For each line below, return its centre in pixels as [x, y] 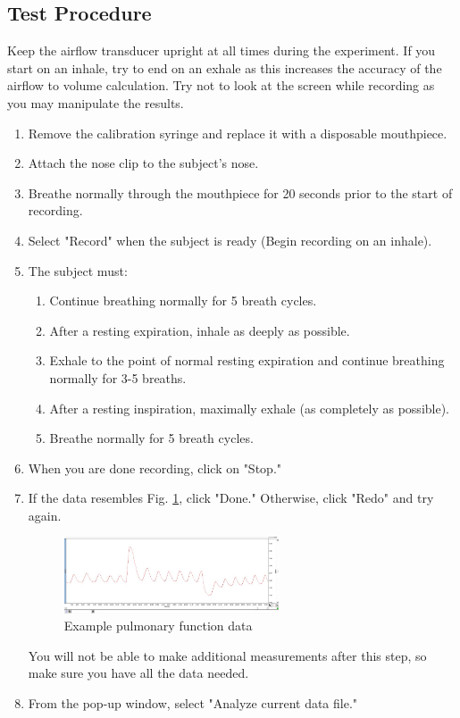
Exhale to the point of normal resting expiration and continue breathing [247, 360]
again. [45, 515]
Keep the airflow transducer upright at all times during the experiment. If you [222, 50]
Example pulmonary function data [158, 626]
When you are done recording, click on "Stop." [155, 468]
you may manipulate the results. [96, 102]
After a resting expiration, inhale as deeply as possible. [200, 330]
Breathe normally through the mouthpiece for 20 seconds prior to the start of [240, 192]
